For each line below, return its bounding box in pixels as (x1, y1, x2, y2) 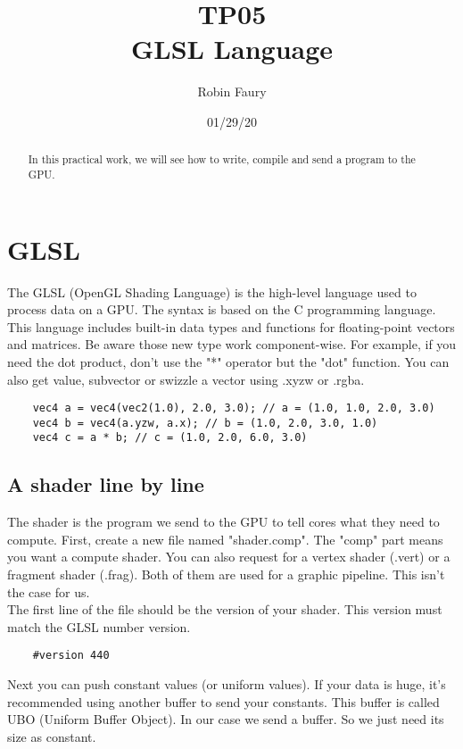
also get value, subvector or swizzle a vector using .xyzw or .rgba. (7, 370, 365, 388)
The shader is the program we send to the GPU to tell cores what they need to (7, 512, 440, 531)
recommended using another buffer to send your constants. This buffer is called (7, 692, 440, 711)
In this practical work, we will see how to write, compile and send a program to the (28, 152, 416, 167)
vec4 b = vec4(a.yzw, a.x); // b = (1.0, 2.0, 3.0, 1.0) (32, 416, 378, 429)
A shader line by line (7, 470, 204, 498)
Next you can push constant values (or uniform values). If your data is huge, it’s (7, 675, 446, 694)
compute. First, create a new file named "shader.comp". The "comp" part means (7, 529, 443, 548)
